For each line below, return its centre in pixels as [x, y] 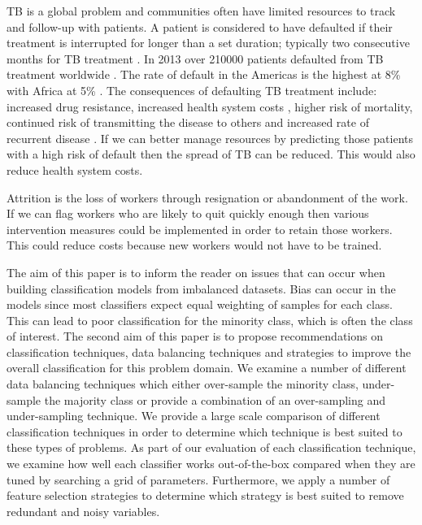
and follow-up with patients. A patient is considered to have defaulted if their [200, 26]
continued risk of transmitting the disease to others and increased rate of [188, 122]
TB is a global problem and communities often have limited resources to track [201, 11]
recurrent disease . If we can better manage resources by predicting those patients [210, 138]
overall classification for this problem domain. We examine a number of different [207, 368]
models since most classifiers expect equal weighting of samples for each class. [200, 304]
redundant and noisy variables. [83, 511]
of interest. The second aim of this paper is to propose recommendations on [195, 336]
